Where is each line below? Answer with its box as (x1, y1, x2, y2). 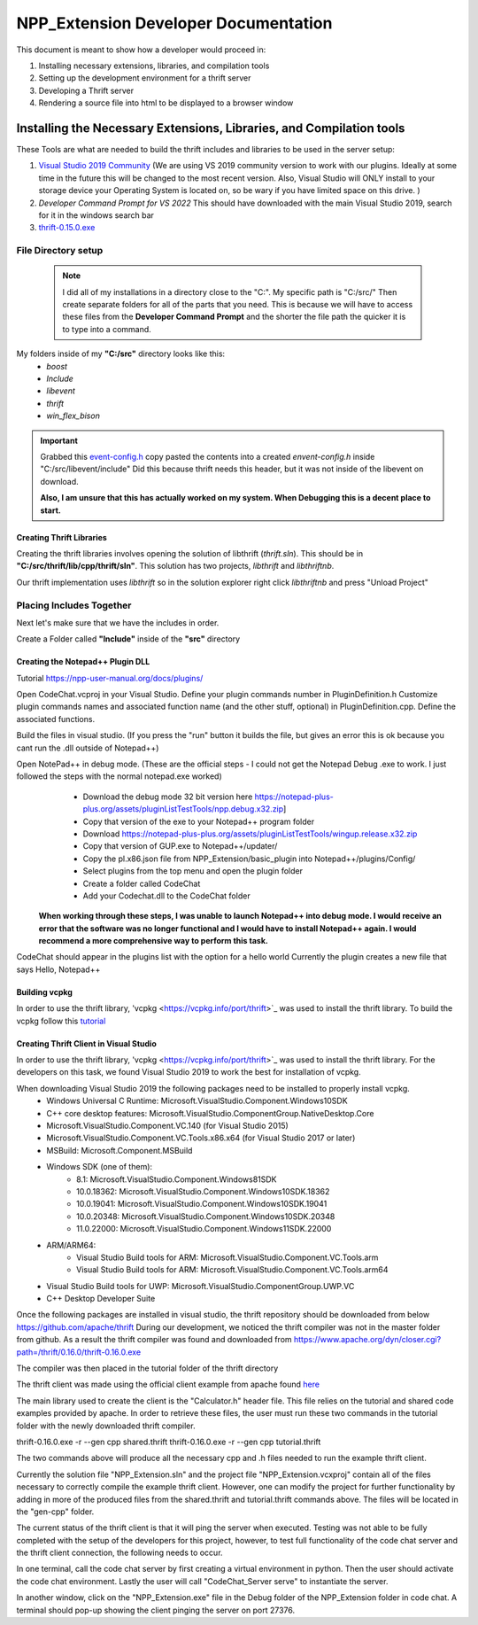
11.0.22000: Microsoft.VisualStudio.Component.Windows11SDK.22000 (76, 1224, 332, 1234)
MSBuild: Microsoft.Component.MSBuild (46, 1145, 193, 1155)
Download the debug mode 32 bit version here (82, 791, 253, 802)
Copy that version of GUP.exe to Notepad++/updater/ (82, 841, 278, 851)
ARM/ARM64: (46, 1240, 96, 1250)
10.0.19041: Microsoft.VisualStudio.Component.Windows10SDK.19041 (76, 1199, 328, 1209)
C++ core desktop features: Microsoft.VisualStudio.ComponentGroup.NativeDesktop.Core (46, 1108, 374, 1118)
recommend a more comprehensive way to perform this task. (38, 936, 269, 946)
